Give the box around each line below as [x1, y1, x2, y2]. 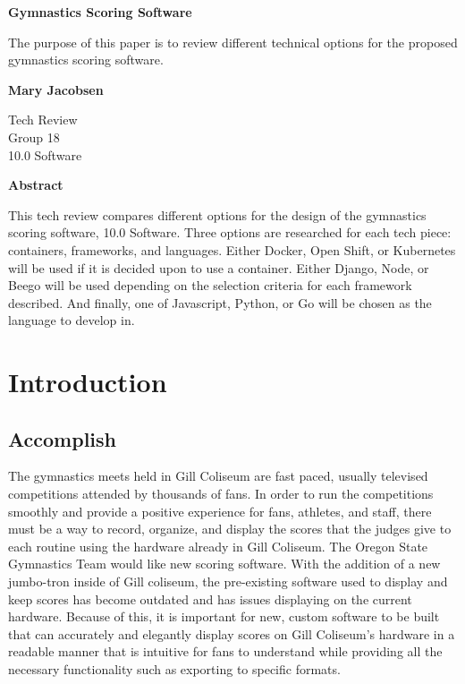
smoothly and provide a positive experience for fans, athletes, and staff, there [8, 501, 432, 520]
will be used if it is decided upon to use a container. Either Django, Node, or [8, 258, 429, 277]
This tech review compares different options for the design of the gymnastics [8, 205, 427, 224]
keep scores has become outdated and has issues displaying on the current [8, 589, 412, 608]
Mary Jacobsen [8, 80, 104, 98]
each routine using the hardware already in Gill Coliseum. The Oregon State [8, 536, 428, 555]
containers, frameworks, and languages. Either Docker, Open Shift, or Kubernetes [8, 240, 456, 259]
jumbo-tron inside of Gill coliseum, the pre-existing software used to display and [8, 572, 448, 591]
